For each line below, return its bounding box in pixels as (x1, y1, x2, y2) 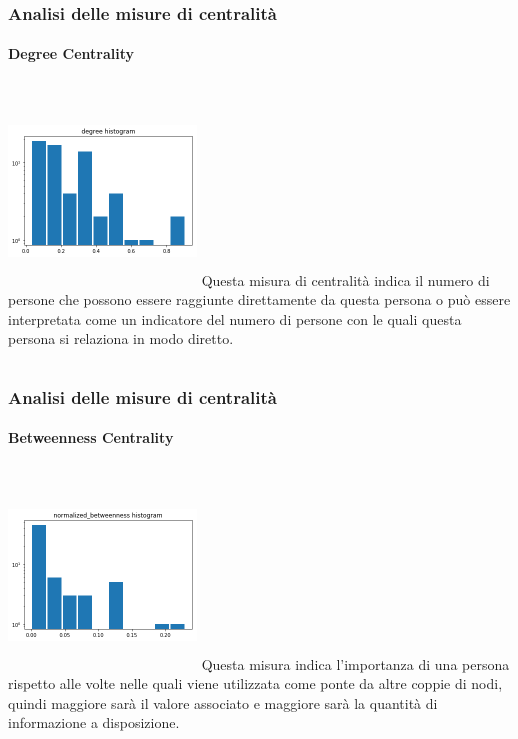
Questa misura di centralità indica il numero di (201, 269, 490, 290)
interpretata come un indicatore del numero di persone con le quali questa (8, 308, 462, 329)
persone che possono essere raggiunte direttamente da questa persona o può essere (8, 289, 511, 310)
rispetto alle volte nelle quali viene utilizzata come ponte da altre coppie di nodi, (8, 673, 503, 694)
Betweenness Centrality (8, 427, 174, 448)
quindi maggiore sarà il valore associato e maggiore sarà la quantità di (8, 692, 438, 713)
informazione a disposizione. (8, 712, 180, 733)
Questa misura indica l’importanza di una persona (201, 653, 510, 674)
